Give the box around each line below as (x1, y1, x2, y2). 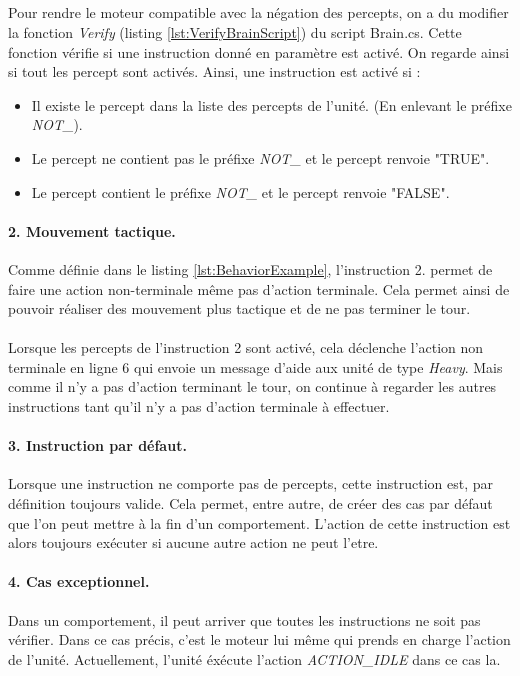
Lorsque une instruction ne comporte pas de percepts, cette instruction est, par (8, 473, 494, 494)
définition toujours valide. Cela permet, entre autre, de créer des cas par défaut (8, 493, 493, 514)
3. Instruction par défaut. (8, 435, 187, 456)
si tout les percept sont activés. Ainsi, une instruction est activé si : (8, 61, 421, 82)
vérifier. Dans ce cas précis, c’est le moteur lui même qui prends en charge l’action (8, 629, 511, 650)
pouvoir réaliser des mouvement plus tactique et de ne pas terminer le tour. (8, 298, 471, 319)
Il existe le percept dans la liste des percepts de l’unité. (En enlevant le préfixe (31, 94, 512, 115)
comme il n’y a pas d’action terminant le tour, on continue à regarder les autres (8, 376, 497, 397)
